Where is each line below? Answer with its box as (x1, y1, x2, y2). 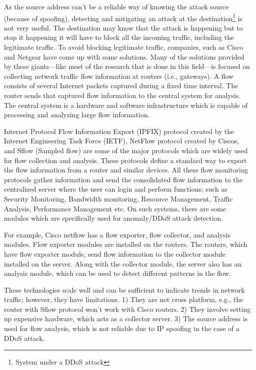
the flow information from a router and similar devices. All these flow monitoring (4, 165, 248, 175)
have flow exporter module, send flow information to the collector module (4, 248, 225, 259)
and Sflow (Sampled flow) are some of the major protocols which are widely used (4, 145, 248, 155)
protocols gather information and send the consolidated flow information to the (4, 174, 243, 184)
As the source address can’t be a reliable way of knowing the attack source (4, 1, 229, 11)
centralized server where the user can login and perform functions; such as (4, 184, 227, 194)
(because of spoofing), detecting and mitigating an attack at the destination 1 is (4, 11, 243, 23)
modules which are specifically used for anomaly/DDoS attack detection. (4, 213, 223, 223)
